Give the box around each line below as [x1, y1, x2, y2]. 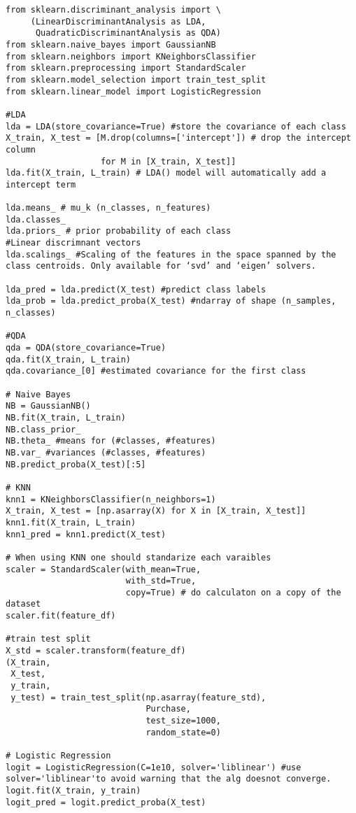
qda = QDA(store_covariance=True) [6, 343, 166, 353]
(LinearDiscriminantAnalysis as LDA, [30, 16, 206, 27]
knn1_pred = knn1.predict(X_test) [6, 529, 166, 539]
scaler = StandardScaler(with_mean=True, [6, 564, 201, 574]
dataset [6, 599, 41, 609]
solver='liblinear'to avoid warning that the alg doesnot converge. [6, 774, 332, 784]
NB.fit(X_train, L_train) [6, 412, 126, 423]
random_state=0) [145, 727, 221, 737]
